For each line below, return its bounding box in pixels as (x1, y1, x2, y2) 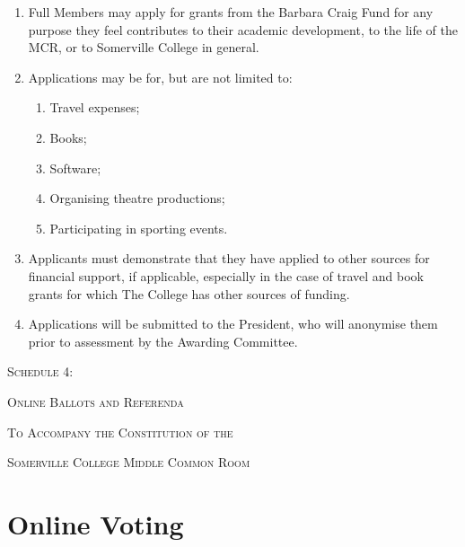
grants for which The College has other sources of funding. (28, 284, 350, 303)
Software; (49, 158, 101, 177)
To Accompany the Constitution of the (7, 422, 233, 441)
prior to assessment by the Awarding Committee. (28, 331, 298, 350)
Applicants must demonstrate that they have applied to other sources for (28, 249, 430, 268)
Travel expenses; (49, 98, 140, 117)
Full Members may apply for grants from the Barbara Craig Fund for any (28, 3, 434, 21)
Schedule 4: (7, 362, 74, 381)
